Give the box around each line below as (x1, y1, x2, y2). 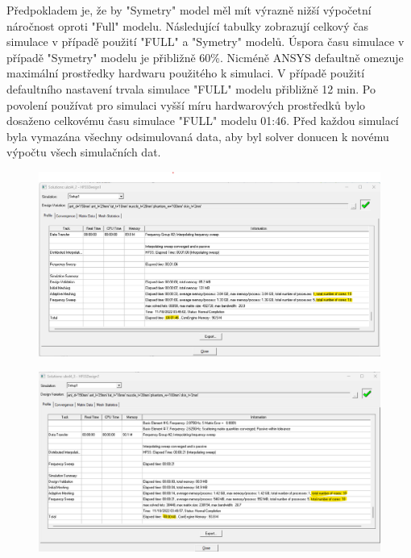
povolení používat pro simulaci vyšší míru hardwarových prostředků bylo (6, 96, 366, 113)
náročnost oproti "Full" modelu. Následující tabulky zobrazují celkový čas (6, 17, 368, 34)
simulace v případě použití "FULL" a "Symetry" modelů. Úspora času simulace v (6, 33, 405, 50)
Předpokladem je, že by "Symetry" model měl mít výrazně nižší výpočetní (6, 2, 372, 18)
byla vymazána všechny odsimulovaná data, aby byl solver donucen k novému (6, 127, 389, 144)
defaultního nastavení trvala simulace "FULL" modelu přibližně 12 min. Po (6, 80, 376, 97)
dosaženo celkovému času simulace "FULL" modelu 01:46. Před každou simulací (6, 112, 399, 129)
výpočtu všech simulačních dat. (6, 144, 161, 160)
